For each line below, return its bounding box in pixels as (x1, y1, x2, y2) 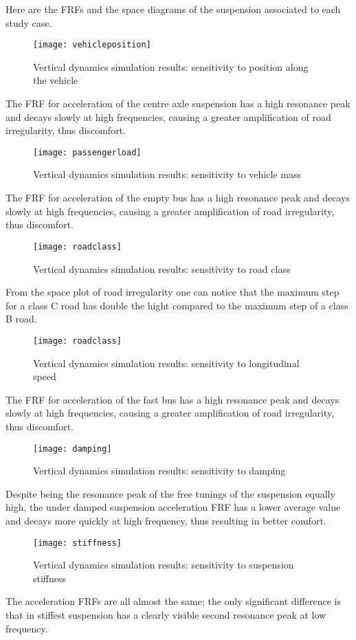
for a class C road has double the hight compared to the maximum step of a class (5, 298, 348, 312)
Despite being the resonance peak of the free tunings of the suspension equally (5, 486, 335, 500)
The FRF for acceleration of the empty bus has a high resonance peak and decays (5, 190, 351, 205)
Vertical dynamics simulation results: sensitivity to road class (33, 261, 291, 276)
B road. (5, 311, 37, 326)
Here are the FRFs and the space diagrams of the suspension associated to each (5, 2, 341, 16)
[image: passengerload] (33, 147, 142, 157)
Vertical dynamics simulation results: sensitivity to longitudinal (33, 355, 300, 370)
